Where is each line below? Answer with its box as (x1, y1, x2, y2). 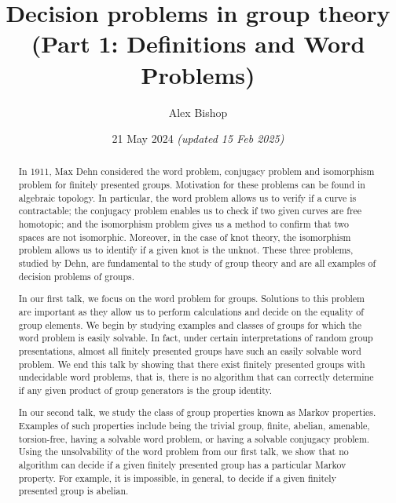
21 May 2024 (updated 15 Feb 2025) (112, 130, 284, 147)
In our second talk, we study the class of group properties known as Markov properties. (18, 406, 376, 419)
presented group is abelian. (18, 484, 129, 498)
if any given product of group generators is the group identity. (18, 383, 273, 396)
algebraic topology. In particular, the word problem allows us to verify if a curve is (18, 191, 357, 204)
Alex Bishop (168, 104, 228, 120)
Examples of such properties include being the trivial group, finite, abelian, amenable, (18, 419, 370, 432)
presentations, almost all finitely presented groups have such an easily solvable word (18, 344, 361, 357)
